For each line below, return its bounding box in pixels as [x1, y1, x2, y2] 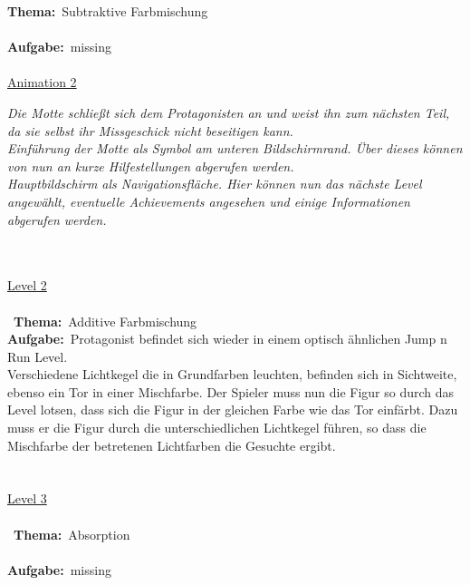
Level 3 [7, 489, 47, 508]
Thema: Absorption [14, 524, 130, 543]
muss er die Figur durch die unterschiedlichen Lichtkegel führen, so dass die [7, 418, 427, 437]
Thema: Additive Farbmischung [14, 311, 197, 330]
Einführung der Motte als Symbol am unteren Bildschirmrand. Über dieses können [7, 139, 463, 158]
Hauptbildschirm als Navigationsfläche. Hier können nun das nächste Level [7, 174, 422, 193]
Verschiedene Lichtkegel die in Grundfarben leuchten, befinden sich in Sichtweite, [7, 365, 457, 384]
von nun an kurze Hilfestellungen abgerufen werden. [7, 156, 294, 175]
